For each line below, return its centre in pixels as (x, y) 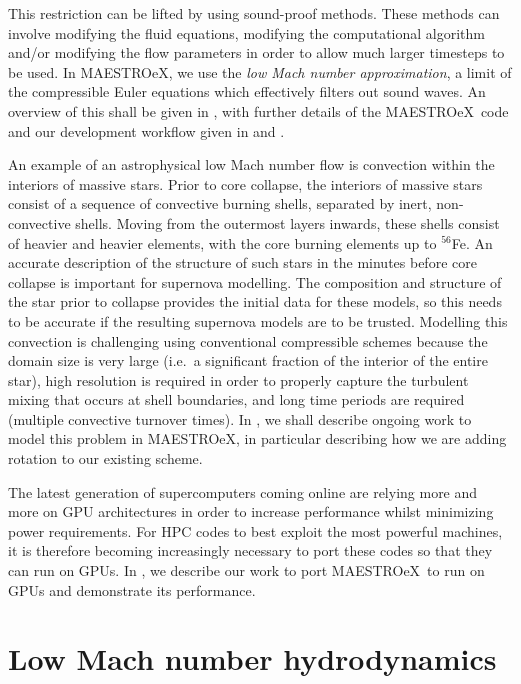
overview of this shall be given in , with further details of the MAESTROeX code (258, 110)
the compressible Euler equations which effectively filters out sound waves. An (247, 91)
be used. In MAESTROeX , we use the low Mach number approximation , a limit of (260, 71)
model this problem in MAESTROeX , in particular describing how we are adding (257, 438)
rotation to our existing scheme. (105, 458)
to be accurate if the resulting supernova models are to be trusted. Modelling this (258, 320)
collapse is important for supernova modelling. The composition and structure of (255, 281)
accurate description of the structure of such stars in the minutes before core (242, 262)
